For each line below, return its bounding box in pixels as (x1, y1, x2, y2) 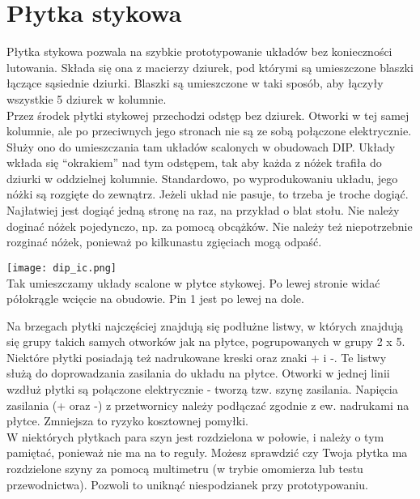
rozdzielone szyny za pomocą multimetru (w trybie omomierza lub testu (6, 460, 363, 477)
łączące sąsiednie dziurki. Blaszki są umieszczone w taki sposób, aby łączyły (6, 75, 384, 92)
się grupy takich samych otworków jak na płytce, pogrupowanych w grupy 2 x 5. (6, 333, 405, 350)
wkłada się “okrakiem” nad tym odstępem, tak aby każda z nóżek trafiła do (6, 154, 382, 171)
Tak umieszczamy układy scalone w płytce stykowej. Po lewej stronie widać (6, 274, 380, 291)
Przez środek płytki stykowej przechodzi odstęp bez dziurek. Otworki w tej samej (6, 106, 409, 123)
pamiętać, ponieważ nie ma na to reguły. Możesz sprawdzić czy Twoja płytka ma (6, 444, 408, 461)
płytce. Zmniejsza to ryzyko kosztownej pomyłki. (6, 412, 248, 429)
